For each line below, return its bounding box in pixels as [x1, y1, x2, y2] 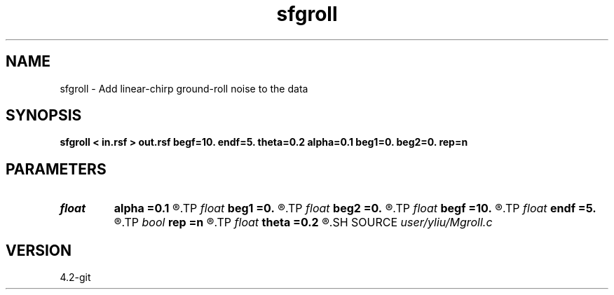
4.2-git [60, 271, 91, 284]
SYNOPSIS [6, 107, 82, 125]
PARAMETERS [6, 160, 107, 178]
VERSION [6, 241, 72, 259]
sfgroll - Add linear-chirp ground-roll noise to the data [60, 82, 308, 95]
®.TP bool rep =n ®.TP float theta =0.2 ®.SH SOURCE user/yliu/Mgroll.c [114, 215, 493, 230]
